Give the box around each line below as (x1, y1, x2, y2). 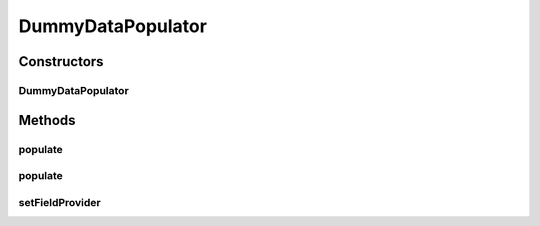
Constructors (18, 53, 104, 70)
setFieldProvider (18, 195, 102, 209)
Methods (18, 111, 76, 129)
